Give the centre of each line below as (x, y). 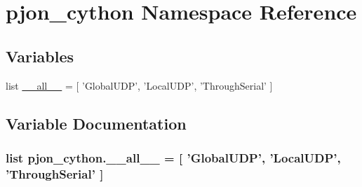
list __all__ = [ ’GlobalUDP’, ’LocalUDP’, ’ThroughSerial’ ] (139, 85)
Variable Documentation (96, 123)
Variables (40, 56)
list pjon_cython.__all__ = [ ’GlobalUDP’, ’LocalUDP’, (173, 157)
